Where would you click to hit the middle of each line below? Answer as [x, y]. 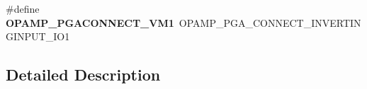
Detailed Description [83, 75]
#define [23, 8]
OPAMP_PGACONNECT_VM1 [90, 22]
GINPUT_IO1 [38, 36]
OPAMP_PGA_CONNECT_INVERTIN [270, 22]
